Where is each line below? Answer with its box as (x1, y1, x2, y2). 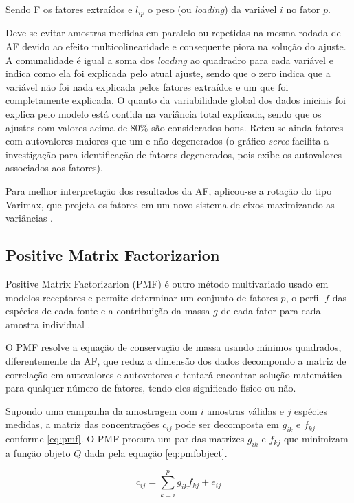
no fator (286, 2, 320, 16)
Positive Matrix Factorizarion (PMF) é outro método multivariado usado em (5, 276, 329, 290)
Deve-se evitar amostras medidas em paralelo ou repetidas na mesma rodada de (5, 25, 341, 40)
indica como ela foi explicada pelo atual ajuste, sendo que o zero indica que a (5, 66, 331, 81)
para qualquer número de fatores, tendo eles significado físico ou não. (5, 381, 296, 395)
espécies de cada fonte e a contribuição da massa (5, 303, 210, 318)
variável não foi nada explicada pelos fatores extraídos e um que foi (5, 79, 289, 94)
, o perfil (285, 290, 322, 304)
